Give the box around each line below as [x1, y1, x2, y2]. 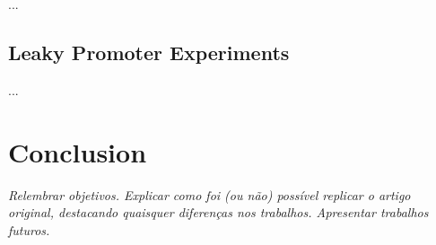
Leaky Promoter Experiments [8, 38, 290, 66]
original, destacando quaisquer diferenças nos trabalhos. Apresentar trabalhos [8, 203, 429, 222]
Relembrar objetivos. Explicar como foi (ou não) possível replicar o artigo [8, 185, 411, 204]
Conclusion [8, 133, 147, 170]
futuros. [8, 220, 50, 239]
